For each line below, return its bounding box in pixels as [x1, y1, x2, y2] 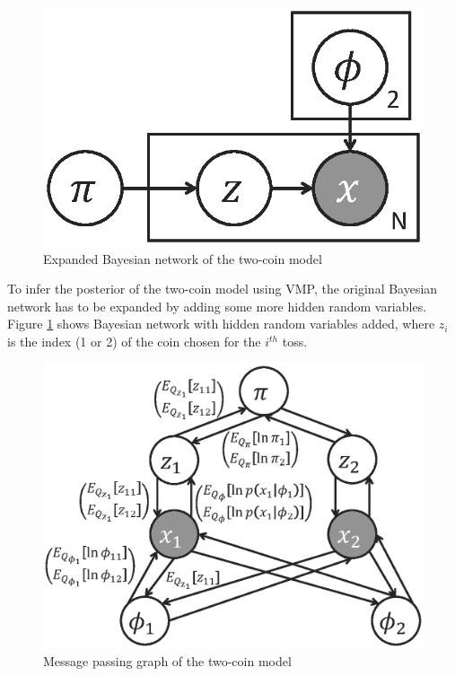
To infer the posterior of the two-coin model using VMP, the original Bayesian [7, 279, 438, 298]
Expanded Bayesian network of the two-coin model [43, 249, 322, 268]
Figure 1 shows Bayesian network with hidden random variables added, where [7, 314, 435, 333]
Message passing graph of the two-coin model [43, 651, 292, 670]
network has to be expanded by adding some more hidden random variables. [7, 296, 427, 315]
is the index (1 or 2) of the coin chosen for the [7, 332, 261, 351]
